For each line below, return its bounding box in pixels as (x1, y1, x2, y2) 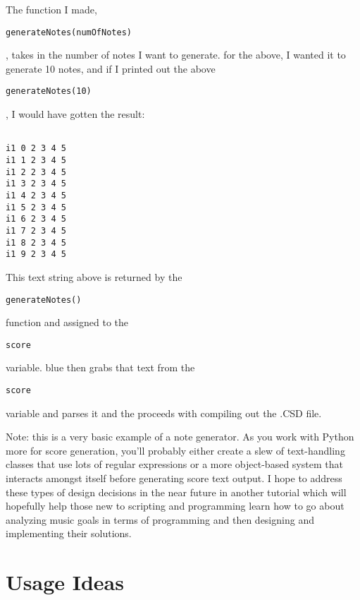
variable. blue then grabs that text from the (6, 360, 195, 375)
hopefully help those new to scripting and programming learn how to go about (6, 498, 345, 513)
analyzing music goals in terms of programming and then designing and (6, 512, 314, 527)
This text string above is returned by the (6, 269, 182, 284)
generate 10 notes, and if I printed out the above (6, 61, 216, 76)
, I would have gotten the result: (6, 107, 145, 121)
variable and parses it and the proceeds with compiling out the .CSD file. (6, 405, 322, 420)
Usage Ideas (6, 568, 124, 596)
